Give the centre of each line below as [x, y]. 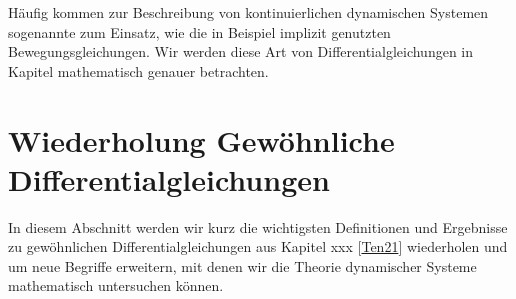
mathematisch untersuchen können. [116, 285]
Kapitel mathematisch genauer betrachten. [138, 70]
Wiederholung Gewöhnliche [201, 139]
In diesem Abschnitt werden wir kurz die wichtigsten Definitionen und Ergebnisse [258, 226]
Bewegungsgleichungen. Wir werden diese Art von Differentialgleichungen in [241, 51]
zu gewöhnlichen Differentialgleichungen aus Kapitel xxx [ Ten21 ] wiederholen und [258, 246]
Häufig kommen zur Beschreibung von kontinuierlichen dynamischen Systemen [248, 12]
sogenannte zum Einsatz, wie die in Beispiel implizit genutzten [199, 31]
